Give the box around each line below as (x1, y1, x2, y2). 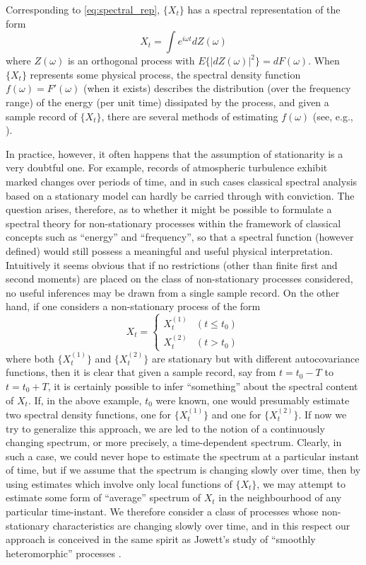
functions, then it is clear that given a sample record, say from (6, 365, 276, 379)
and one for (211, 406, 261, 421)
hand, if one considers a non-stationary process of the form (6, 299, 261, 314)
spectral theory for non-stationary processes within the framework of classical (6, 215, 341, 230)
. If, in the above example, (28, 392, 142, 407)
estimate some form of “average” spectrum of (6, 490, 201, 505)
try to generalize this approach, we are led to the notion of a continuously (6, 421, 325, 435)
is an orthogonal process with (67, 53, 195, 68)
